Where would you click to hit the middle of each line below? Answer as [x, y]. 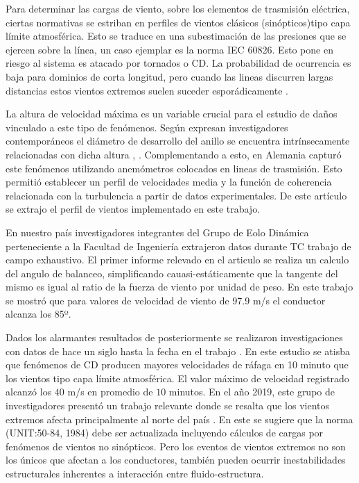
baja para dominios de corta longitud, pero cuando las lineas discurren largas [169, 76]
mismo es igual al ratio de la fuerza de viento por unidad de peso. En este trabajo [179, 287]
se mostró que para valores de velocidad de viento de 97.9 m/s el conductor [166, 300]
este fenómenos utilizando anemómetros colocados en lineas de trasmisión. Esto [174, 168]
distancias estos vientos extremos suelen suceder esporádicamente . [147, 90]
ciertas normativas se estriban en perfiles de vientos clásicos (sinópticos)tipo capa [178, 22]
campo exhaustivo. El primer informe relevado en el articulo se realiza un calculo [177, 260]
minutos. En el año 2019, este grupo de [252, 392]
